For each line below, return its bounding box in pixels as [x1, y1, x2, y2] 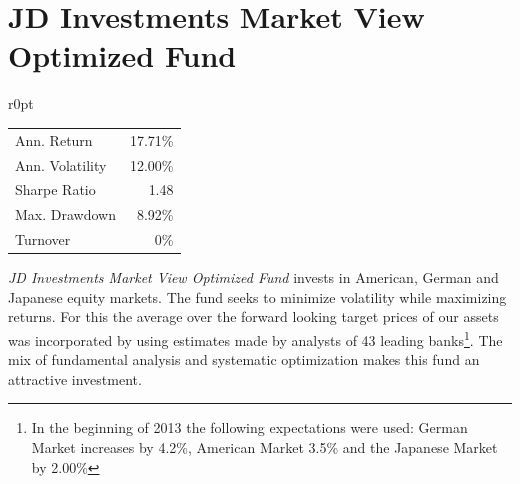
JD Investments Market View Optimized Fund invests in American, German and [8, 267, 499, 288]
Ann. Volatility [15, 154, 107, 175]
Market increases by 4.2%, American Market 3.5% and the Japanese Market [31, 436, 498, 457]
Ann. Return [15, 129, 93, 150]
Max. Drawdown [15, 204, 116, 225]
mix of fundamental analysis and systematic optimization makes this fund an [8, 349, 480, 370]
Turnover [15, 229, 71, 250]
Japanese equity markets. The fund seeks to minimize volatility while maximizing [8, 286, 507, 307]
